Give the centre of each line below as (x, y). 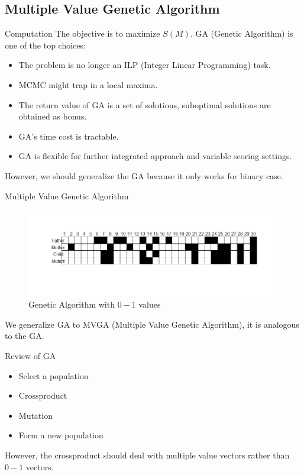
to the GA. (25, 336)
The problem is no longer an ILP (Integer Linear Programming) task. (145, 65)
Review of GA (30, 356)
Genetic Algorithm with (72, 304)
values (150, 304)
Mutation (35, 415)
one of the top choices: (45, 45)
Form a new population (61, 435)
